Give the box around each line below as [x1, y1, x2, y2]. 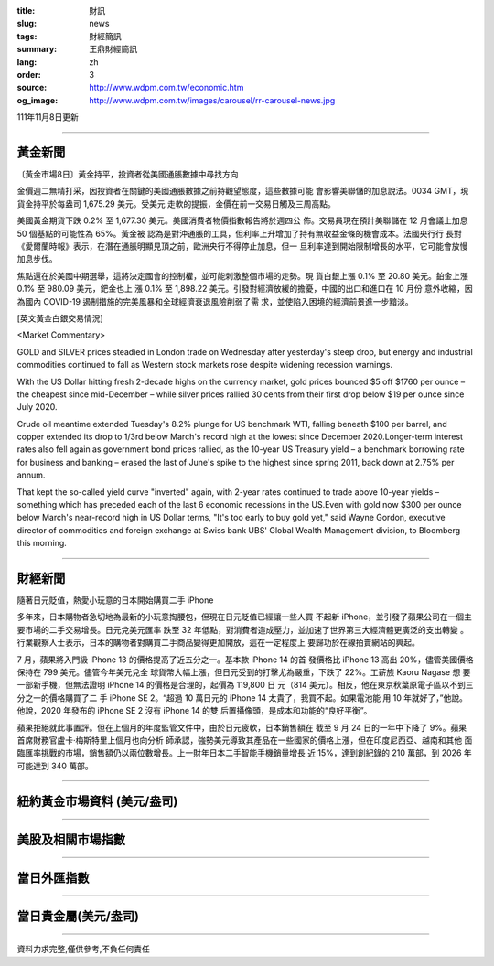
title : [16, 5, 36, 16]
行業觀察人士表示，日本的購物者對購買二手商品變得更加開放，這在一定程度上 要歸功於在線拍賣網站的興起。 [16, 637, 420, 649]
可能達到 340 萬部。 [16, 760, 93, 771]
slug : [16, 18, 37, 29]
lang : [16, 56, 38, 68]
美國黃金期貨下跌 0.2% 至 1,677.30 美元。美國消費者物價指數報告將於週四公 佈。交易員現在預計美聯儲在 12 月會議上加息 [16, 215, 468, 226]
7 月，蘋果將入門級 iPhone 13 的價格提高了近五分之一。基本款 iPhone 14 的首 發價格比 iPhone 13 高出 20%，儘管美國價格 [16, 654, 475, 665]
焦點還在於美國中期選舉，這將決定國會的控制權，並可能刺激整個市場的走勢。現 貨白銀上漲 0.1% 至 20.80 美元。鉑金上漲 [16, 270, 468, 281]
